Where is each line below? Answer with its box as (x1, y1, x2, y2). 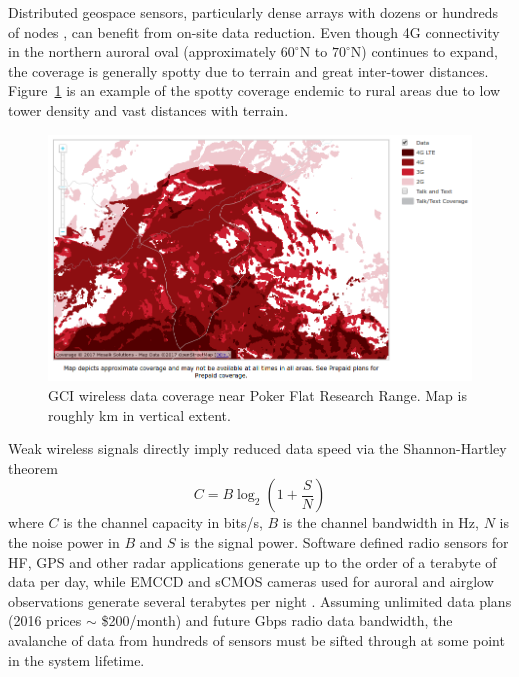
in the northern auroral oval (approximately (8, 41, 277, 62)
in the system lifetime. (8, 649, 145, 670)
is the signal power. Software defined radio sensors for (180, 532, 509, 552)
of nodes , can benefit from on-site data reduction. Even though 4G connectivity (8, 21, 500, 42)
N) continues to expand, (350, 41, 498, 62)
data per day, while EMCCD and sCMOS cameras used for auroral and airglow (8, 571, 494, 592)
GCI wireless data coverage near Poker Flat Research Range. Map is (48, 385, 467, 406)
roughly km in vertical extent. (48, 404, 231, 425)
